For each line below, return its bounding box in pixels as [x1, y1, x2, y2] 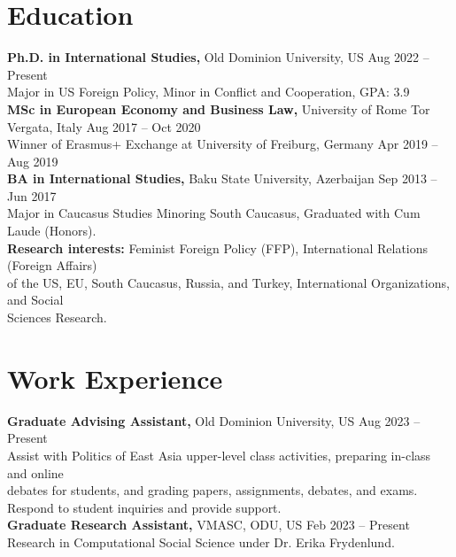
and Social [7, 290, 64, 309]
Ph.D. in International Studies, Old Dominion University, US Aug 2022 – [7, 48, 429, 66]
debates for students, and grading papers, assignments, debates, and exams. [7, 481, 418, 499]
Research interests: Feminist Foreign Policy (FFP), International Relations [7, 238, 429, 257]
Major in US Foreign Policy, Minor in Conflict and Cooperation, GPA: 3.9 [7, 82, 410, 101]
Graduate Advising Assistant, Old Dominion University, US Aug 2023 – [7, 411, 421, 429]
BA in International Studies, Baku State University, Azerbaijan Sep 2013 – [7, 169, 437, 188]
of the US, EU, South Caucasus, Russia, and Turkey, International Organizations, [7, 273, 450, 291]
